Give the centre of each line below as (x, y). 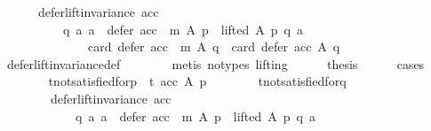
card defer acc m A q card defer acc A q (214, 46)
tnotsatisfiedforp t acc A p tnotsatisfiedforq (197, 81)
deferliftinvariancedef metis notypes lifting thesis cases (215, 63)
